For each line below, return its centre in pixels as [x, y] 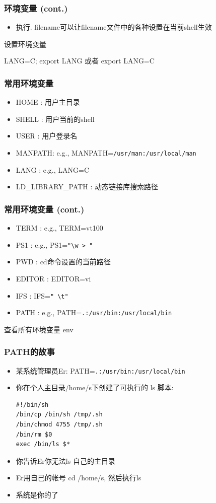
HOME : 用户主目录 [48, 102]
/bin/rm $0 [34, 434]
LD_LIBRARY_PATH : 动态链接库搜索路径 [87, 187]
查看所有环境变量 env [39, 329]
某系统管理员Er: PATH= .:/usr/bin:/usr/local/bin [100, 370]
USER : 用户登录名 [47, 136]
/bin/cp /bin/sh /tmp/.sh [59, 415]
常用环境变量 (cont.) [44, 209]
